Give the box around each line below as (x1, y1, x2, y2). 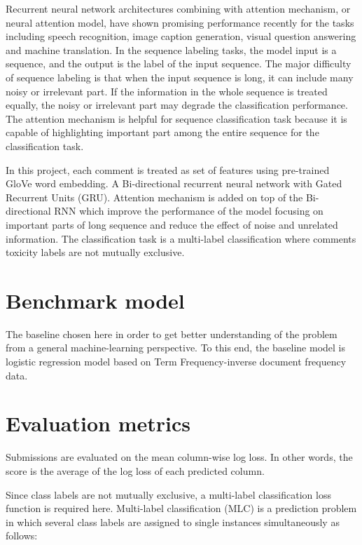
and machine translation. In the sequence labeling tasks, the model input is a (6, 42, 337, 57)
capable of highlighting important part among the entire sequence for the (6, 125, 319, 140)
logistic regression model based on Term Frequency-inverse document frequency (6, 354, 347, 368)
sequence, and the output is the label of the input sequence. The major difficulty (6, 56, 351, 71)
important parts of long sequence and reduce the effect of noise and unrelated (6, 217, 338, 231)
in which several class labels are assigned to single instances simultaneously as (6, 514, 340, 529)
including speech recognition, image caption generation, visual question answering (6, 29, 356, 43)
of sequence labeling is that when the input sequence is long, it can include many (6, 69, 354, 84)
